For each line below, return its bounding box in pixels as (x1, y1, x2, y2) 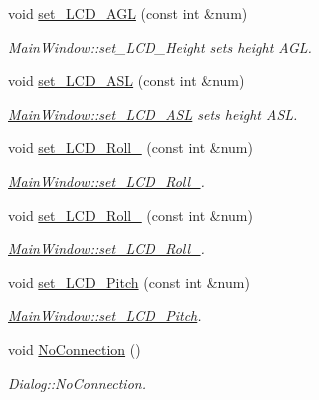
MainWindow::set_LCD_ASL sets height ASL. (8, 103, 298, 124)
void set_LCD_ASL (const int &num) (8, 70, 245, 91)
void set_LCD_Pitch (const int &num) (8, 271, 250, 292)
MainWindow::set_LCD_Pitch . (8, 305, 202, 326)
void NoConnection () (8, 338, 141, 359)
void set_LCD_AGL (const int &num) (8, 3, 248, 23)
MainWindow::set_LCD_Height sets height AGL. (8, 36, 312, 57)
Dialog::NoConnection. (8, 372, 146, 393)
